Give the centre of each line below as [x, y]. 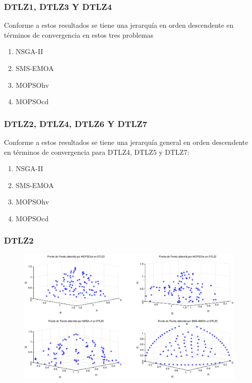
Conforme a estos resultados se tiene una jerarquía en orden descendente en [119, 25]
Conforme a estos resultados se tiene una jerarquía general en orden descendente [126, 142]
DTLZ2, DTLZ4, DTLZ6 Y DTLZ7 [76, 123]
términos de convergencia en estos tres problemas [79, 34]
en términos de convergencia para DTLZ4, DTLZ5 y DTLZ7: [97, 152]
